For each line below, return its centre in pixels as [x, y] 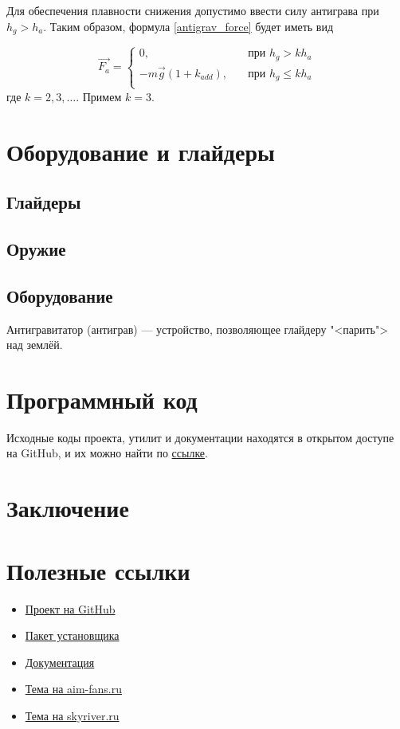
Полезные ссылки [98, 570]
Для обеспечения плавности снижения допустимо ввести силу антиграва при [193, 10]
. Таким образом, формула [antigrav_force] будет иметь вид [188, 26]
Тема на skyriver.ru [72, 715]
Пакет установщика [72, 635]
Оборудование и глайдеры [141, 151]
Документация [60, 662]
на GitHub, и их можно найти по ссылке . [107, 453]
